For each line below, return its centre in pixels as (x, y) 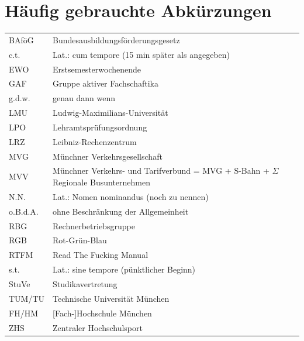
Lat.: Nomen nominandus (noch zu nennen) (131, 196)
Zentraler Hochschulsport (98, 327)
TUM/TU (27, 298)
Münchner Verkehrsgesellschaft (108, 156)
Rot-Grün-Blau (80, 240)
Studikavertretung (85, 283)
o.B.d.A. (24, 211)
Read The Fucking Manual (101, 255)
